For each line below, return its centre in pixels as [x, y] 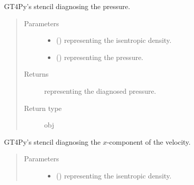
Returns [36, 74]
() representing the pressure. [100, 57]
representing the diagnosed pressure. [100, 90]
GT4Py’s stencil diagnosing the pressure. [67, 6]
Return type [43, 108]
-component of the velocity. [149, 141]
